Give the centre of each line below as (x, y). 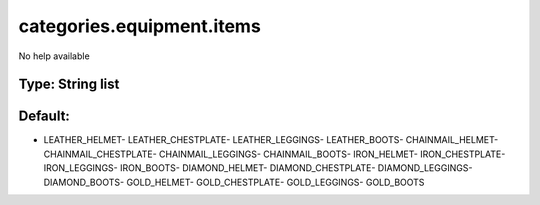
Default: (44, 116)
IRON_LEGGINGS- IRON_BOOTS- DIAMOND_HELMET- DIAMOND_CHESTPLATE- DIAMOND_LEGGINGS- (258, 168)
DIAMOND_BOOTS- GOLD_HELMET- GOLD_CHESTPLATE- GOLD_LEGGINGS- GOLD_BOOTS (234, 182)
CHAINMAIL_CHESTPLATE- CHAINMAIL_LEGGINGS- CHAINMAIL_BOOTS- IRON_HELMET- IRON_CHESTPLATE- (274, 154)
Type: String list (69, 84)
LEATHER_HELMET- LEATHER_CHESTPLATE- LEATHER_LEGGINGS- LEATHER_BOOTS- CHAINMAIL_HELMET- (271, 140)
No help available (54, 56)
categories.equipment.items (140, 26)
